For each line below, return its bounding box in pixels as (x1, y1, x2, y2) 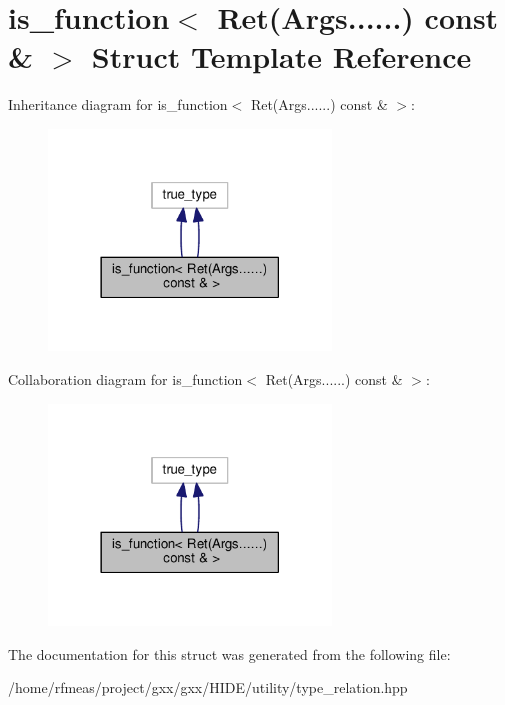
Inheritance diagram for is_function (8, 94, 228, 115)
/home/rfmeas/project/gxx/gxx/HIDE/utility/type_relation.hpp (8, 677, 408, 698)
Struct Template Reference (91, 36, 472, 77)
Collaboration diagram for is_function (8, 369, 243, 390)
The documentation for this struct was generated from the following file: (8, 643, 451, 664)
